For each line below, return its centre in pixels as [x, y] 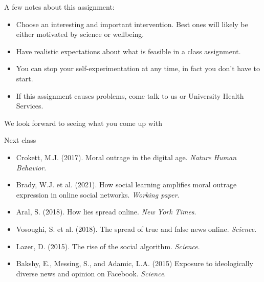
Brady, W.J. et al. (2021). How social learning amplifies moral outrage [126, 185]
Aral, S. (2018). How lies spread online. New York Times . [106, 212]
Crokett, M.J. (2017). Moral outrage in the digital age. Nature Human [126, 157]
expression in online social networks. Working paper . [98, 194]
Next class [20, 140]
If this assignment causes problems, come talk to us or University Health [130, 95]
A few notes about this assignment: [59, 7]
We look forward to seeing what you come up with [83, 123]
